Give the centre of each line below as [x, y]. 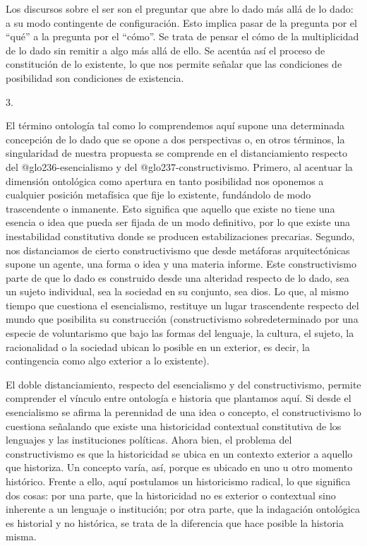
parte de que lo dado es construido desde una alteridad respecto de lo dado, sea [178, 277]
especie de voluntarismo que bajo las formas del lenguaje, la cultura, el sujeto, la [180, 333]
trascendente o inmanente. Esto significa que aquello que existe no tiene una [170, 208]
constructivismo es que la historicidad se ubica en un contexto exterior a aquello [179, 453]
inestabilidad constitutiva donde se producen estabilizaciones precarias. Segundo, [180, 236]
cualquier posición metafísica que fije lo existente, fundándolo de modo [158, 195]
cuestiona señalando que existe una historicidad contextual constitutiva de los [174, 426]
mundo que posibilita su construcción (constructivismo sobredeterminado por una [182, 319]
